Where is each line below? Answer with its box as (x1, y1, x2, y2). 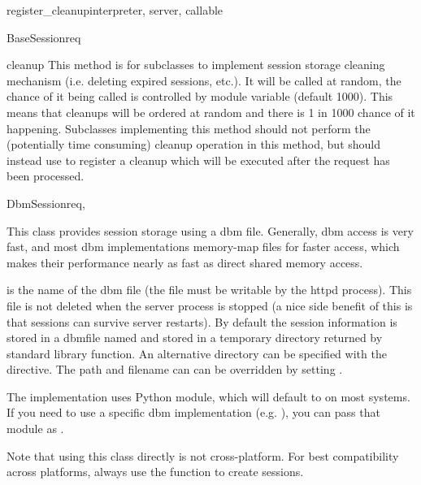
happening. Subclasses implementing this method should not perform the (7, 119, 371, 136)
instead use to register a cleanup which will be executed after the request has (7, 151, 390, 168)
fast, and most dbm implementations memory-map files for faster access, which (7, 238, 400, 255)
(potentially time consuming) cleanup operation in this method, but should (7, 136, 380, 153)
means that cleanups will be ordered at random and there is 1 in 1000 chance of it (7, 103, 415, 120)
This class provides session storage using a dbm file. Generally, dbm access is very (7, 222, 414, 239)
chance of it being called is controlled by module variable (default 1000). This (7, 88, 393, 105)
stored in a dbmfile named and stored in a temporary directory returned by (7, 329, 383, 346)
